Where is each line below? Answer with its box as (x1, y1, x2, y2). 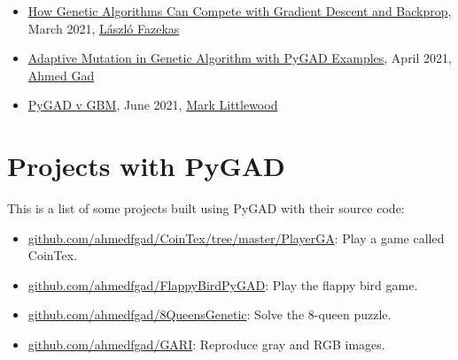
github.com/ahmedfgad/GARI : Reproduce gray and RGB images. (27, 335, 385, 354)
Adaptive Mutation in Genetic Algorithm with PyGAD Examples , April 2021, (27, 49, 452, 67)
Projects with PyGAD (7, 148, 285, 184)
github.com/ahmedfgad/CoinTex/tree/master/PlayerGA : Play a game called (27, 228, 445, 247)
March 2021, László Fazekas (27, 19, 180, 37)
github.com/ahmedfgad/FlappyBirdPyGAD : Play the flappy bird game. (27, 275, 418, 294)
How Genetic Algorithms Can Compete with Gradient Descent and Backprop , (27, 2, 452, 19)
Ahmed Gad (27, 65, 95, 84)
